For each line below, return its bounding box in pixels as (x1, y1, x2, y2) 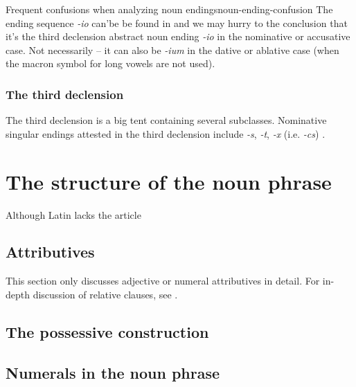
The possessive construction (6, 321, 209, 342)
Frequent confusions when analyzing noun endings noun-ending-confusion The (6, 2, 333, 16)
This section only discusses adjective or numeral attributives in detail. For (6, 273, 320, 288)
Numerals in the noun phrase (6, 361, 220, 383)
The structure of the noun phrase (6, 167, 332, 195)
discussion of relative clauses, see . (33, 287, 178, 301)
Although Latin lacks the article (6, 207, 141, 222)
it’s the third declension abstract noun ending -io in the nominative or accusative (6, 29, 350, 44)
